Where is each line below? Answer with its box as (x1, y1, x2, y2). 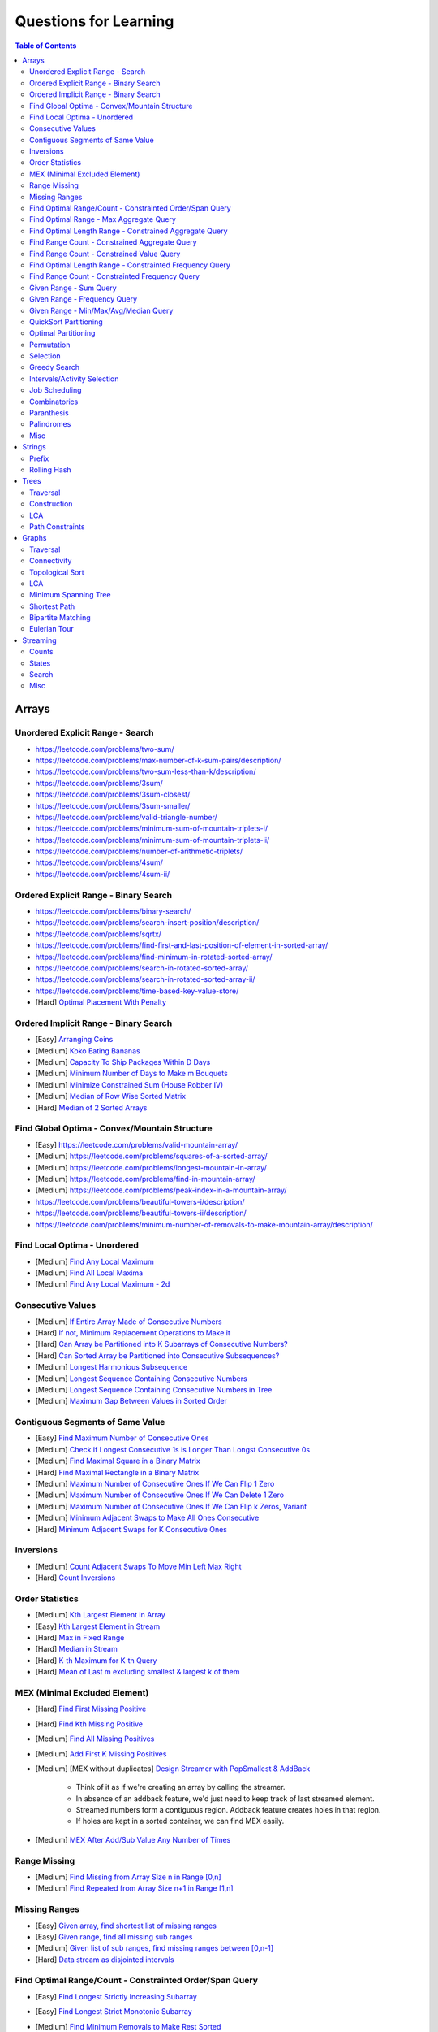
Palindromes (29, 419, 71, 429)
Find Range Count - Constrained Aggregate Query (29, 237, 198, 247)
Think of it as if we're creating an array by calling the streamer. (75, 1782, 286, 1792)
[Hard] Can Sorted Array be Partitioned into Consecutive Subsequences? (35, 1350, 280, 1361)
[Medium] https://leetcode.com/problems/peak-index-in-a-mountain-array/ (35, 1185, 287, 1195)
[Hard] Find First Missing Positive (35, 1704, 147, 1714)
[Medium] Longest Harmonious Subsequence (35, 1362, 188, 1372)
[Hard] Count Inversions (35, 1573, 116, 1583)
